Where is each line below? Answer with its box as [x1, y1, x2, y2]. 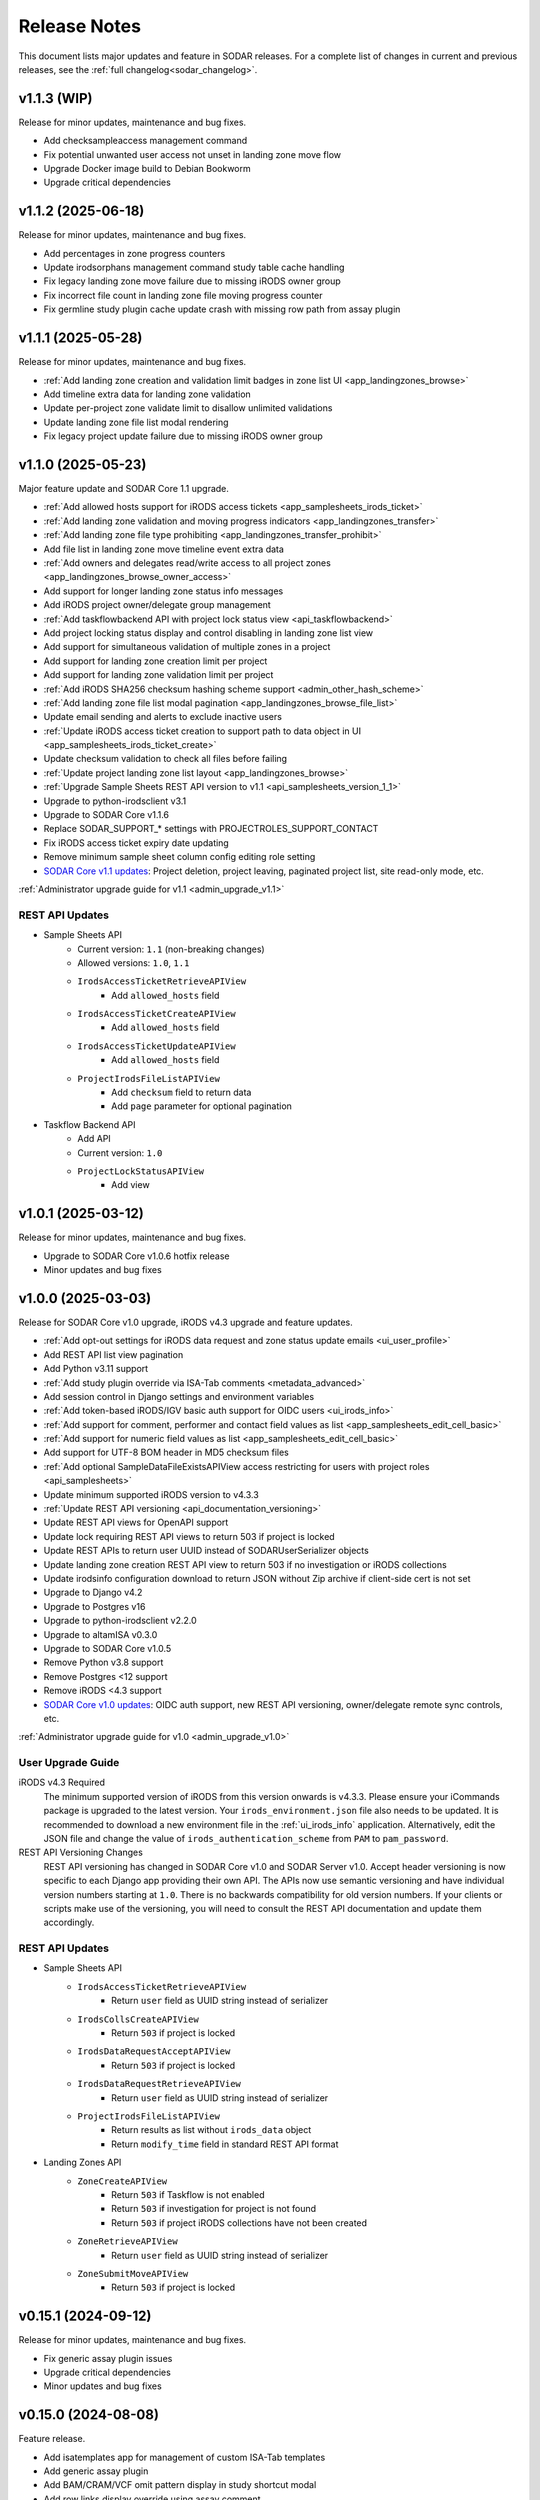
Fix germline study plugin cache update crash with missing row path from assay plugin [43, 303, 401, 315]
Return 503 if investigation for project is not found [111, 2203, 317, 2215]
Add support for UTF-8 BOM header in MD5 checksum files [43, 1446, 290, 1459]
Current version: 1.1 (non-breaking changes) [77, 943, 265, 955]
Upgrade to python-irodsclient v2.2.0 [43, 1615, 197, 1627]
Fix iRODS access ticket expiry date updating [43, 836, 229, 849]
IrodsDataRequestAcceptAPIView [77, 2046, 231, 2057]
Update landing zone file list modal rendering [43, 416, 229, 428]
